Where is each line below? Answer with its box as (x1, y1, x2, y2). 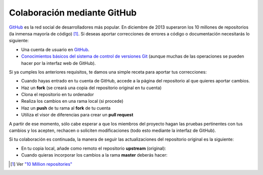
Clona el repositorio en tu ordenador (21, 92, 94, 97)
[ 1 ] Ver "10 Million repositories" (10, 161, 73, 167)
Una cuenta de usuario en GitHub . (21, 47, 90, 52)
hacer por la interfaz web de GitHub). (21, 60, 96, 66)
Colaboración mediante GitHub (9, 7, 137, 18)
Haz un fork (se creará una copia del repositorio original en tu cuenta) (21, 85, 162, 91)
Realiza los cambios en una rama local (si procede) (21, 98, 124, 104)
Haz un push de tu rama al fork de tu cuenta (21, 105, 111, 111)
